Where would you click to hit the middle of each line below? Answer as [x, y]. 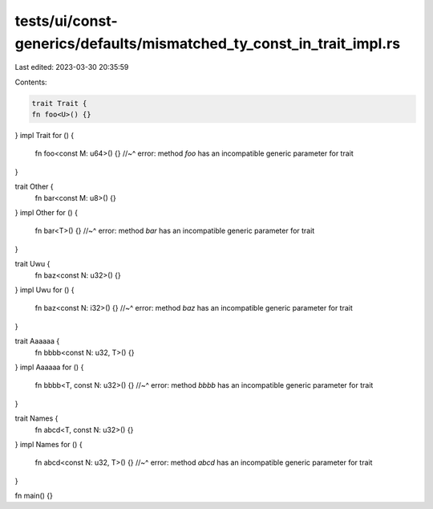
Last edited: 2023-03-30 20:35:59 [72, 67]
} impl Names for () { [49, 444]
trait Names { [36, 418]
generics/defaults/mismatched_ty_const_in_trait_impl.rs [208, 43]
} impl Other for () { [46, 213]
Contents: [31, 82]
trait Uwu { [32, 264]
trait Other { [34, 187]
